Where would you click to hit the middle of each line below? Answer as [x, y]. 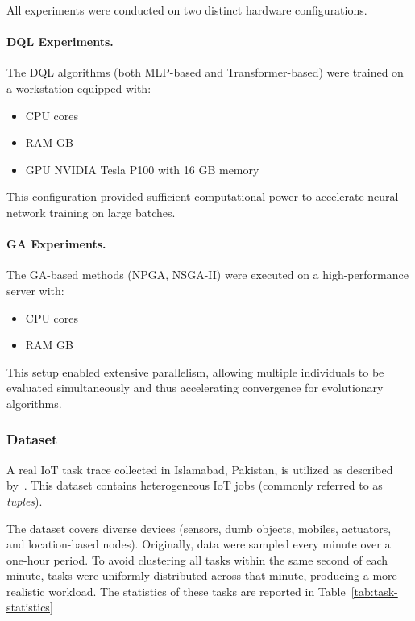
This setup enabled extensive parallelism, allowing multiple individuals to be [195, 371]
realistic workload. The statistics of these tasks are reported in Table [176, 591]
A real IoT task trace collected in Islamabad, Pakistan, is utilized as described [200, 469]
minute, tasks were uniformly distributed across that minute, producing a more [202, 575]
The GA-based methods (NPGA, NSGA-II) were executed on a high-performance [207, 275]
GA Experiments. [56, 244]
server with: [35, 290]
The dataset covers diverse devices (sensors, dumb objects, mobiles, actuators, [199, 528]
